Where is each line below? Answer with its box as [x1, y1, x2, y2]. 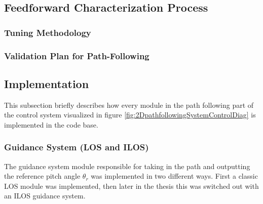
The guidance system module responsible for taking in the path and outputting [4, 160, 250, 171]
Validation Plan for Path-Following [4, 49, 149, 62]
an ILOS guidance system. [4, 190, 86, 201]
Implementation [4, 75, 89, 91]
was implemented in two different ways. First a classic [91, 171, 258, 181]
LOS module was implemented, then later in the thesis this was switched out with [4, 180, 259, 191]
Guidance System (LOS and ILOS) [4, 141, 149, 153]
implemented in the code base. [4, 119, 98, 130]
